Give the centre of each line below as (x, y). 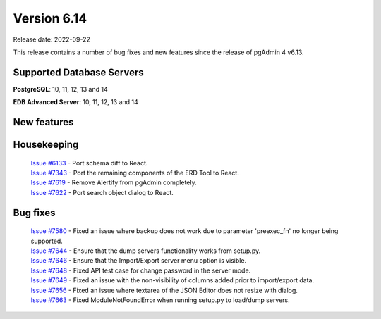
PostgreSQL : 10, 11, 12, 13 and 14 (61, 89)
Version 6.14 (50, 18)
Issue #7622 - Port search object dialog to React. (102, 192)
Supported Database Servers (78, 72)
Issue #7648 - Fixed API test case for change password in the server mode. (141, 270)
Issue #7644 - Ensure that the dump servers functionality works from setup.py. (146, 251)
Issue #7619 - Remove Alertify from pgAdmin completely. (114, 182)
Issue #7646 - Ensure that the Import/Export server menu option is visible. (139, 261)
